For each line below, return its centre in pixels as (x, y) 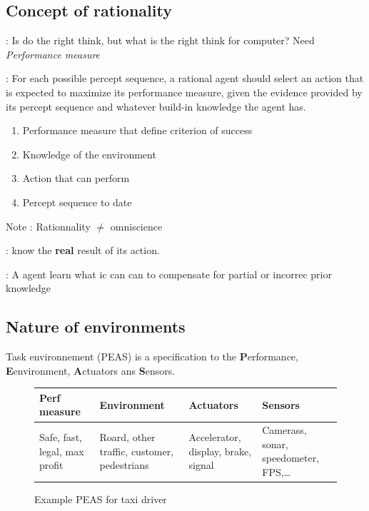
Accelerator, (215, 437)
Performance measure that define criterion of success (137, 130)
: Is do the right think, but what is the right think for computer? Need (160, 40)
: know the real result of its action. (83, 250)
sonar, (275, 444)
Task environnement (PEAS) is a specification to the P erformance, (152, 356)
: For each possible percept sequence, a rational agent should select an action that (185, 78)
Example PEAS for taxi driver (101, 499)
